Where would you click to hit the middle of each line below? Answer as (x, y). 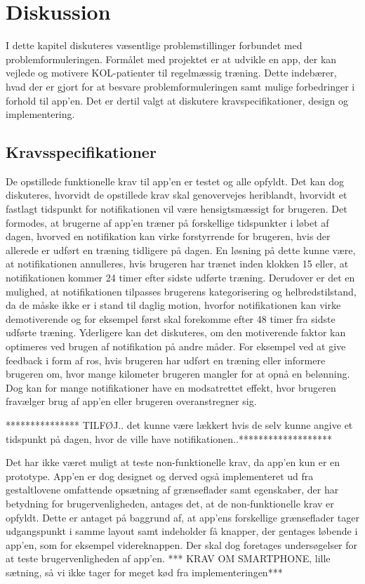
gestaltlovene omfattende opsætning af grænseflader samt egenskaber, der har (172, 490)
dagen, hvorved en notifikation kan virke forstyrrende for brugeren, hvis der (168, 236)
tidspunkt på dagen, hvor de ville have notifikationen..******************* (169, 438)
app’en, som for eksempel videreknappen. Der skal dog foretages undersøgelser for (182, 544)
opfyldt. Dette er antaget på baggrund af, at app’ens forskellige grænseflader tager (182, 517)
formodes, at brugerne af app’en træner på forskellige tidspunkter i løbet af (167, 222)
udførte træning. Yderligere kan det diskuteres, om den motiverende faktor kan (176, 332)
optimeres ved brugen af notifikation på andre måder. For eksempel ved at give (176, 346)
